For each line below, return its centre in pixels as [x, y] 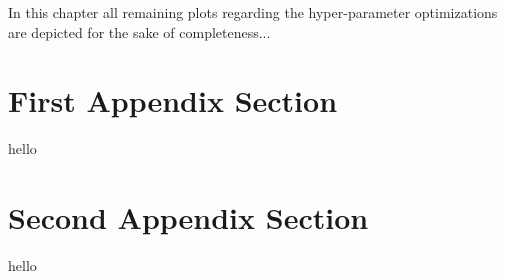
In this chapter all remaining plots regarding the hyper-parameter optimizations [253, 12]
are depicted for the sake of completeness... [139, 31]
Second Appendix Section [188, 217]
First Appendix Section [173, 100]
